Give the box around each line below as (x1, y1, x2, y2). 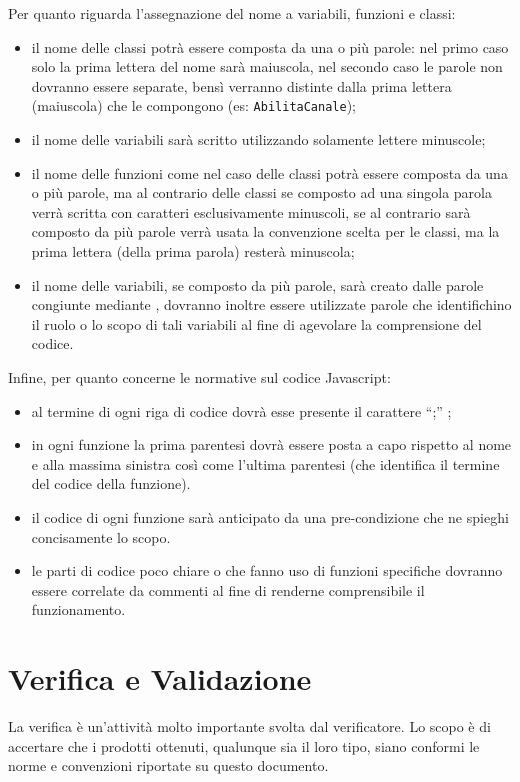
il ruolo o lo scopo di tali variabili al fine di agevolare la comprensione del (31, 313, 482, 334)
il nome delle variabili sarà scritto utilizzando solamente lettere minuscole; (31, 129, 486, 150)
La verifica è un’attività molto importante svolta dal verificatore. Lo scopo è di (8, 716, 491, 737)
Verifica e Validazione (8, 658, 312, 699)
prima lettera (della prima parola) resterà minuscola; (31, 241, 355, 261)
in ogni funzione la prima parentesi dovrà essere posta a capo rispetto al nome (31, 434, 512, 455)
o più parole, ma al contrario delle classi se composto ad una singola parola (31, 182, 492, 203)
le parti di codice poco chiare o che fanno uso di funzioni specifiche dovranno (31, 560, 503, 581)
